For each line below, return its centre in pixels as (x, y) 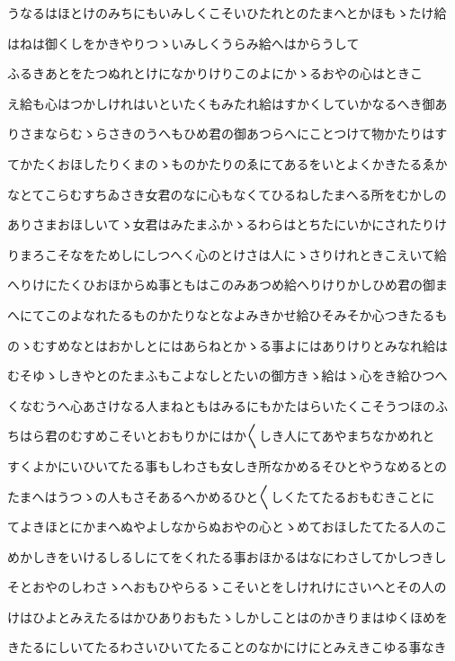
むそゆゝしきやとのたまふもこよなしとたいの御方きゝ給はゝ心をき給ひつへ (227, 375)
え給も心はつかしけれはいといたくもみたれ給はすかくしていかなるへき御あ (227, 103)
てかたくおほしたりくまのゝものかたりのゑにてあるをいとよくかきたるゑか (227, 163)
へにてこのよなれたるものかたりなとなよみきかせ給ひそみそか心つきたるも (227, 314)
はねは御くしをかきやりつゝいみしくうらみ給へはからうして (183, 43)
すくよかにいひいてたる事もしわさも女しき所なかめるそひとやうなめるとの (227, 465)
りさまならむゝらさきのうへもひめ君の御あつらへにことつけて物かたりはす (227, 134)
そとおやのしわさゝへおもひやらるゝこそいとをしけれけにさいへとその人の (227, 587)
